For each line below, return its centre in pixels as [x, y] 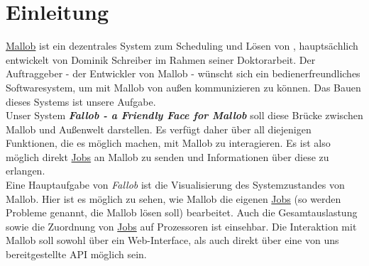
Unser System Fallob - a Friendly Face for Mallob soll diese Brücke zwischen [184, 115]
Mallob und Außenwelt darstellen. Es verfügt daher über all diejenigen [159, 129]
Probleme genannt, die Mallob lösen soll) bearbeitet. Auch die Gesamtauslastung [182, 212]
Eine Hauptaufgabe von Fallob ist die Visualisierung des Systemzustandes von [175, 185]
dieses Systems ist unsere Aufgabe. [81, 101]
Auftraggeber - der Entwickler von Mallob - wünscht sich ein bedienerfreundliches [183, 73]
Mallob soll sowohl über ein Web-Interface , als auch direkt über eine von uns [172, 240]
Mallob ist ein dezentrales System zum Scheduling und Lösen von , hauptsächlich [182, 46]
